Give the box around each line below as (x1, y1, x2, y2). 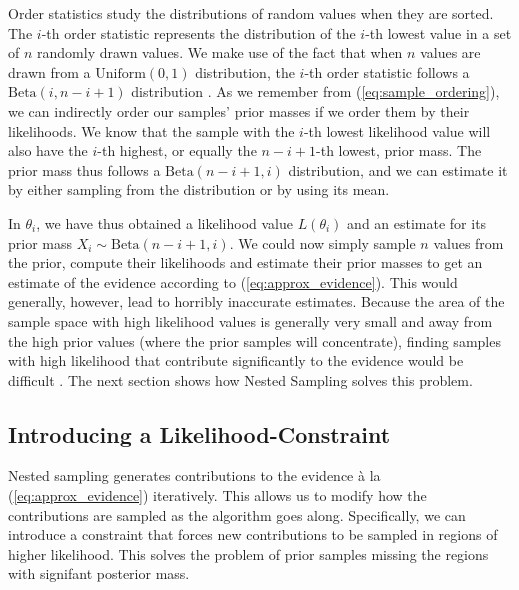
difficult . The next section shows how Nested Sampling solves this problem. (8, 369, 473, 390)
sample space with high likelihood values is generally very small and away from (8, 310, 493, 331)
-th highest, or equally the (97, 140, 257, 161)
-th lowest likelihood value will (303, 120, 491, 141)
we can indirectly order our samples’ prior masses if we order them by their (8, 100, 470, 121)
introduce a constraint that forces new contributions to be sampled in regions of (8, 524, 498, 545)
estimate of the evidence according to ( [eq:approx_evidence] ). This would (8, 271, 458, 292)
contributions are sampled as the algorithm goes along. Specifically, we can (8, 504, 466, 525)
